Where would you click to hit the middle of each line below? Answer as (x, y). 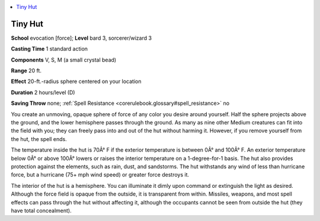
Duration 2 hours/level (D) (43, 92)
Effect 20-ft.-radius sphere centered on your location (76, 81)
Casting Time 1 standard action (49, 49)
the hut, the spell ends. (39, 139)
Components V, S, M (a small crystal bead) (64, 60)
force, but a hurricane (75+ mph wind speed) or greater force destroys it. (100, 175)
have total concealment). (41, 210)
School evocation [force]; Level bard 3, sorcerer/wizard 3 (81, 38)
